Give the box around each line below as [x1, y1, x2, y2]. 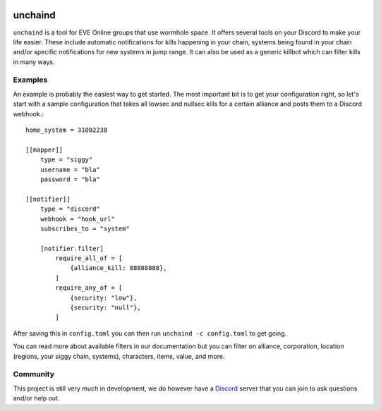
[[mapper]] [25, 145, 64, 154]
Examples [13, 75, 48, 85]
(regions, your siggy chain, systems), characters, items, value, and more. [13, 352, 225, 360]
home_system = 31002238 [25, 126, 108, 134]
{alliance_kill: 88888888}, [70, 264, 167, 272]
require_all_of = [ [55, 254, 123, 262]
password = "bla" [40, 175, 100, 183]
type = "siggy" [40, 156, 93, 164]
